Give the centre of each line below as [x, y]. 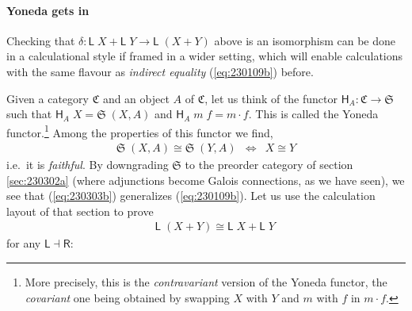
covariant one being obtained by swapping [127, 297]
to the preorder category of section [269, 165]
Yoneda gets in [48, 10]
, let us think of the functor [271, 98]
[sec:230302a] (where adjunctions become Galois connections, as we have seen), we [206, 180]
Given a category [48, 98]
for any [24, 243]
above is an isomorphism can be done [305, 40]
